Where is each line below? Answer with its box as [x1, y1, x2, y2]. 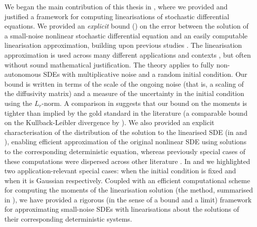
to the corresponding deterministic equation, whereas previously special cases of [4, 146, 246, 156]
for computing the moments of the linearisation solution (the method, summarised [4, 185, 253, 195]
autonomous [4, 69, 41, 79]
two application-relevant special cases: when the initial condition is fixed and [4, 165, 236, 176]
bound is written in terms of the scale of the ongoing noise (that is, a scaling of [4, 78, 244, 89]
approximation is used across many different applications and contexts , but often [4, 49, 251, 60]
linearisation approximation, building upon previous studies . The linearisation [4, 40, 242, 50]
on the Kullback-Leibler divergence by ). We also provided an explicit [4, 117, 215, 128]
